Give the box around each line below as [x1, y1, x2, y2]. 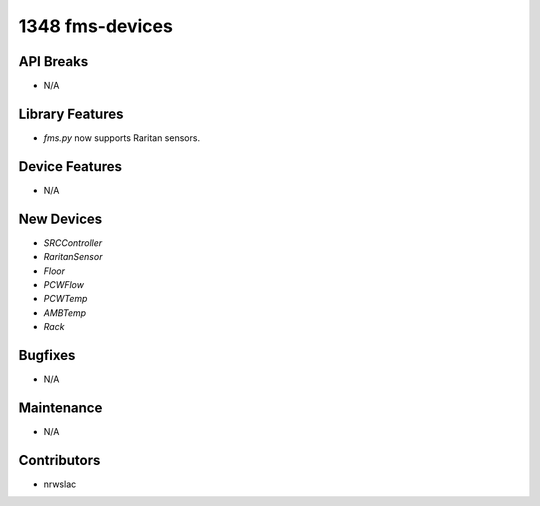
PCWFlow [43, 278, 85, 290]
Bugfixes [18, 346, 76, 364]
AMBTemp [43, 306, 87, 319]
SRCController [43, 236, 103, 249]
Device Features [18, 158, 123, 175]
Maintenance [18, 399, 103, 416]
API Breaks [18, 53, 89, 70]
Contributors [18, 451, 101, 469]
